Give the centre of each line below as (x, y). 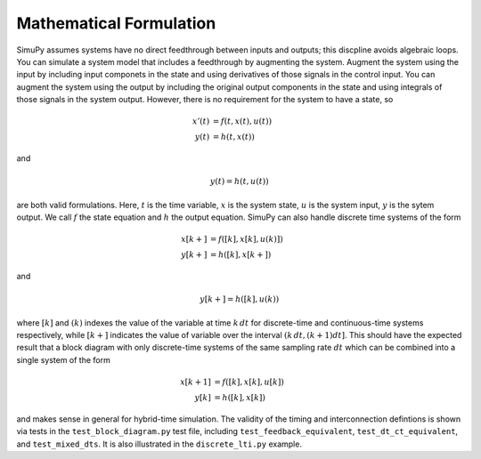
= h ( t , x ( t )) (234, 137)
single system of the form (63, 359)
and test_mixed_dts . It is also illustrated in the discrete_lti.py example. (159, 444)
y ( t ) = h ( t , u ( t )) (239, 181)
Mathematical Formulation (116, 23)
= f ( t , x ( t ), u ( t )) (242, 121)
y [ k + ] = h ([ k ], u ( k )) (240, 299)
